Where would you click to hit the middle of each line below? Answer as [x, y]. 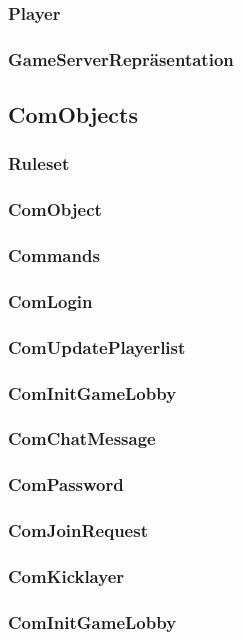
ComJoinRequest [78, 530]
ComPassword [66, 484]
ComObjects [73, 114]
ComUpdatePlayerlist [97, 346]
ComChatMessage [82, 438]
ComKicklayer [66, 575]
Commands [54, 255]
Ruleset [39, 163]
